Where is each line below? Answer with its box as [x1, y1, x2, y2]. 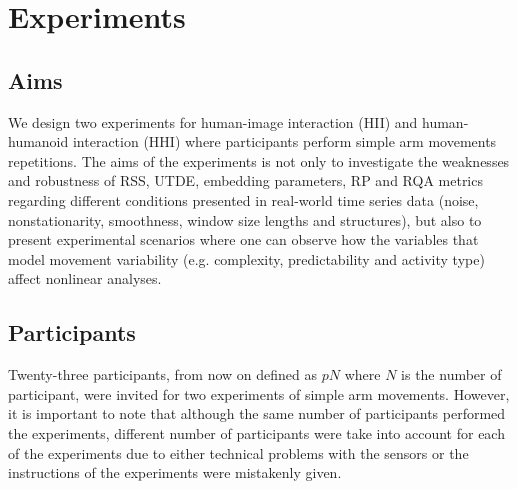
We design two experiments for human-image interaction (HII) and [8, 111, 418, 132]
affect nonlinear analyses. [8, 268, 162, 289]
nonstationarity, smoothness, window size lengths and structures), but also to [8, 209, 482, 230]
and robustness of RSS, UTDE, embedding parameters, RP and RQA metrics [8, 170, 483, 191]
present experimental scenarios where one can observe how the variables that [8, 229, 479, 250]
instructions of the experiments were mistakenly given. [8, 462, 342, 483]
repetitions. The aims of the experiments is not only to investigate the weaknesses [8, 150, 510, 171]
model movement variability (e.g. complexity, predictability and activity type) [8, 248, 485, 269]
